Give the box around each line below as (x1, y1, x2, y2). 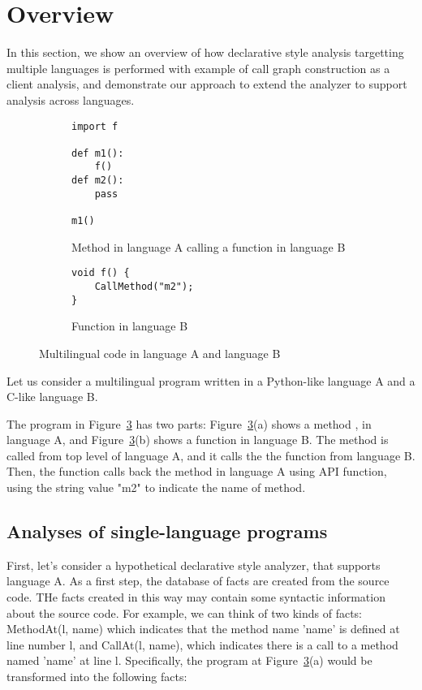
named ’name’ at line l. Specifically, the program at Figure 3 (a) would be (6, 652, 372, 669)
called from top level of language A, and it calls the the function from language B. (6, 446, 416, 464)
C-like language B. (6, 388, 98, 405)
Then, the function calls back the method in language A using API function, (6, 463, 387, 480)
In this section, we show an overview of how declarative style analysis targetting (6, 44, 404, 61)
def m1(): (71, 147, 124, 159)
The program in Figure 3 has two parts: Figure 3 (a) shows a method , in (6, 415, 372, 432)
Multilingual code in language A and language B (39, 344, 281, 361)
